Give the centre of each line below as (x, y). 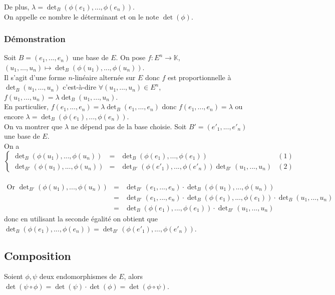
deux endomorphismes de (78, 276)
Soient (14, 276)
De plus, (17, 7)
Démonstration (35, 39)
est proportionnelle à (199, 77)
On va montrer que (33, 126)
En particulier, (26, 106)
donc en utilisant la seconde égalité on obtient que (81, 219)
